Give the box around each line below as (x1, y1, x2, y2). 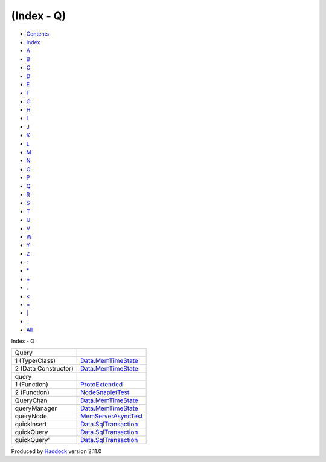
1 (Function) (14, 380, 48, 388)
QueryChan (14, 396, 48, 405)
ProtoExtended (80, 380, 123, 388)
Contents (26, 30, 50, 37)
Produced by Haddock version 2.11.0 (11, 447, 102, 455)
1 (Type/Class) (14, 357, 56, 365)
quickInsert (14, 420, 47, 428)
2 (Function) (14, 388, 50, 396)
